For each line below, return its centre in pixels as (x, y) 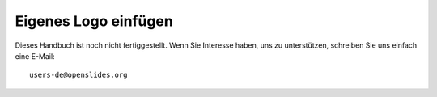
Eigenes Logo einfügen (94, 21)
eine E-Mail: (35, 56)
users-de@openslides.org (78, 75)
